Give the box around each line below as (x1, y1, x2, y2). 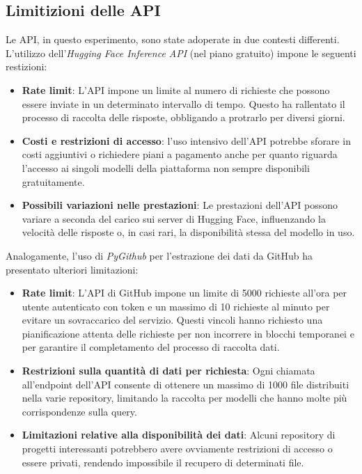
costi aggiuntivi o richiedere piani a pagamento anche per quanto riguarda (22, 147, 338, 161)
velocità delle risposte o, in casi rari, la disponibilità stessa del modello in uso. (22, 225, 355, 239)
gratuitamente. (22, 174, 85, 189)
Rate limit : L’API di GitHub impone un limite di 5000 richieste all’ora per (22, 285, 347, 300)
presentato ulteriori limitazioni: (6, 262, 139, 276)
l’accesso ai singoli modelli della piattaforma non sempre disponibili (22, 160, 310, 175)
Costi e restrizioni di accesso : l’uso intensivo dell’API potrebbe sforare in (22, 133, 351, 148)
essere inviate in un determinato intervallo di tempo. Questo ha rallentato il (22, 96, 345, 111)
